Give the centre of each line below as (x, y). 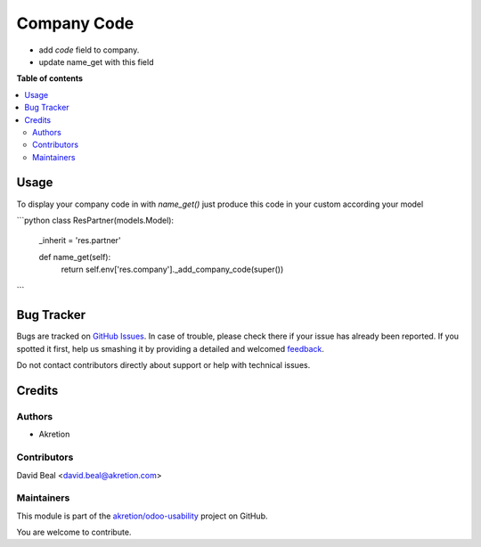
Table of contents (50, 78)
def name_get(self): (75, 257)
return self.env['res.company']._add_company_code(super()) (172, 269)
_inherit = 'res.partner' (80, 241)
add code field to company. (89, 50)
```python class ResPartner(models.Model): (95, 220)
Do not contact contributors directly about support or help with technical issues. (163, 365)
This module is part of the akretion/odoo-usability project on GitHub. (142, 516)
